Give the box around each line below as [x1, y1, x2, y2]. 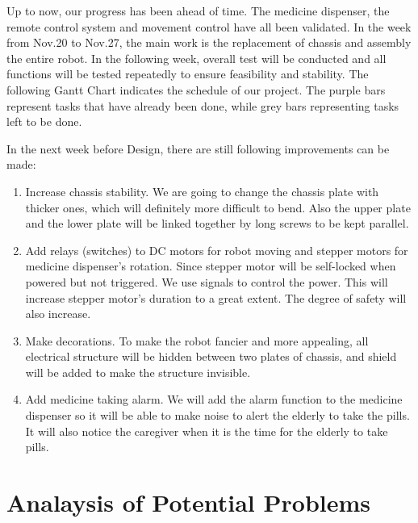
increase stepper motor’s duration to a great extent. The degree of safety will [25, 289, 407, 306]
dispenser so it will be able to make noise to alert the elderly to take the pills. [25, 407, 410, 424]
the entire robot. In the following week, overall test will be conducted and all [6, 49, 387, 66]
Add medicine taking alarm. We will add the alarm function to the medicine [25, 391, 403, 408]
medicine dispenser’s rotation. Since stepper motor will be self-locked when [25, 257, 396, 274]
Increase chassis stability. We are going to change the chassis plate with [25, 182, 379, 199]
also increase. [25, 305, 91, 322]
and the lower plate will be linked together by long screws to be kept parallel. [25, 215, 409, 232]
